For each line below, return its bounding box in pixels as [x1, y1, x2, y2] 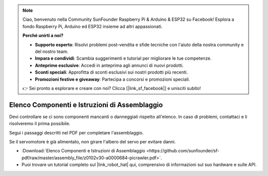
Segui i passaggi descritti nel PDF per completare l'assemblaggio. [9, 130, 144, 135]
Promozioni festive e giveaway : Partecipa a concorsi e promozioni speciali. [35, 76, 191, 82]
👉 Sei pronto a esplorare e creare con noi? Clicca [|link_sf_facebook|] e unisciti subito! [22, 85, 201, 91]
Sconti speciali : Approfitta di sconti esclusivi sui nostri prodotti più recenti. [35, 69, 188, 75]
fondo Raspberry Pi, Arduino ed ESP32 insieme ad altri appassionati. [22, 23, 163, 29]
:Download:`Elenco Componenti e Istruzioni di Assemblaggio [21, 148, 145, 154]
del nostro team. [35, 48, 68, 54]
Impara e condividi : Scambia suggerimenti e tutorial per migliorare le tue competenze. [35, 55, 212, 61]
